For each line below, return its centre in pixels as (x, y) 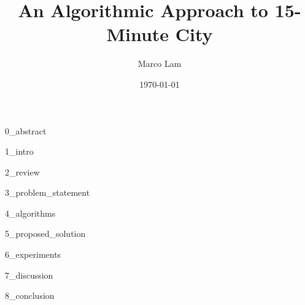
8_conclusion (30, 295)
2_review (22, 172)
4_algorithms (30, 213)
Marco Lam (160, 64)
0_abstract (26, 130)
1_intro (19, 151)
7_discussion (29, 275)
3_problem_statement (48, 192)
